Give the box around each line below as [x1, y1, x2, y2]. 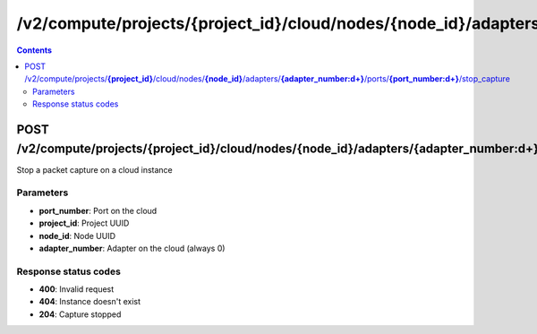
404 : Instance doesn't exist [38, 296, 141, 307]
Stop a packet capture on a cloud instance [16, 164, 174, 175]
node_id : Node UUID [38, 230, 116, 241]
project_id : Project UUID [38, 218, 130, 228]
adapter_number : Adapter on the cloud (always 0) [38, 243, 226, 253]
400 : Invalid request [38, 284, 115, 295]
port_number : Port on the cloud [38, 205, 158, 216]
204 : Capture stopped [38, 309, 122, 320]
